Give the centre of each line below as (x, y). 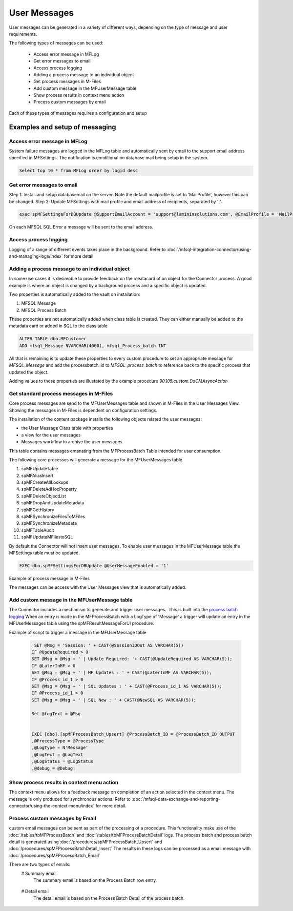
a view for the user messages (51, 435)
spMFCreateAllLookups (45, 482)
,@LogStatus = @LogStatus (63, 761)
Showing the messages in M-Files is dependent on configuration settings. (83, 410)
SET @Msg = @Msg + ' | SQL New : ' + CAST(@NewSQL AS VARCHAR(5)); (114, 700)
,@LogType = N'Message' (60, 748)
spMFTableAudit (38, 530)
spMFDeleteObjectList (43, 496)
